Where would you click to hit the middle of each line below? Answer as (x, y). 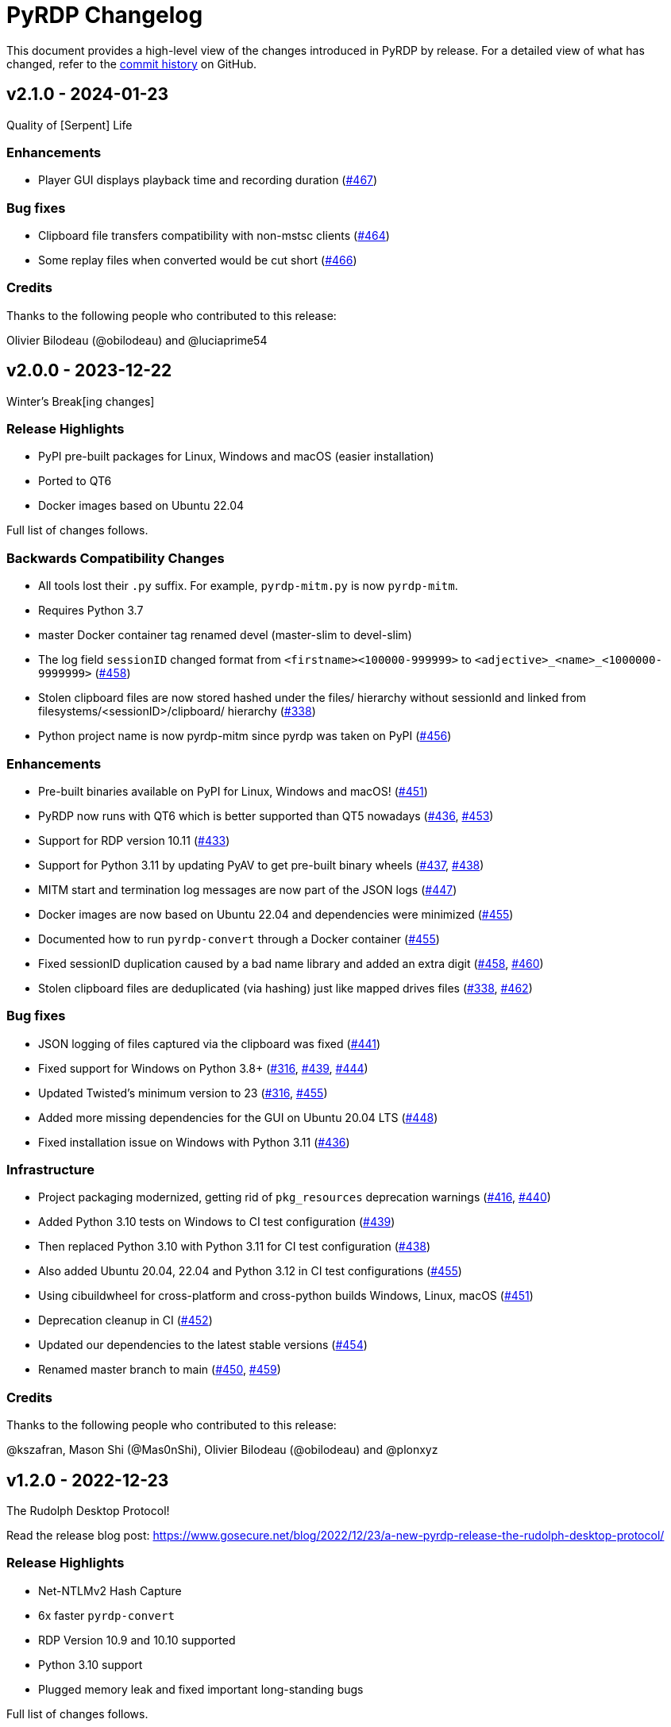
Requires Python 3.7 (91, 611)
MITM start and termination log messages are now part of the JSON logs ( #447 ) (248, 889)
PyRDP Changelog (105, 15)
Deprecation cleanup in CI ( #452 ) (125, 1320)
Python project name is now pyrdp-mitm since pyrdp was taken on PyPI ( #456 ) (245, 736)
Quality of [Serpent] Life (69, 125)
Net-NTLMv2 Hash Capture (110, 1590)
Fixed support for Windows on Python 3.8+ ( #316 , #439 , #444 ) (203, 1068)
